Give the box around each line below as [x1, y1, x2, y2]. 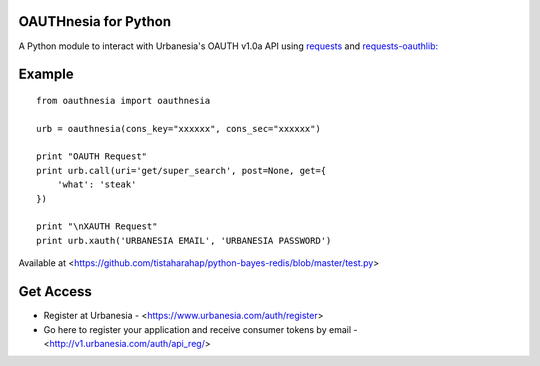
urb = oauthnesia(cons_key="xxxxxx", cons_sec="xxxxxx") [36, 123, 322, 134]
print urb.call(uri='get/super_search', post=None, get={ [36, 165, 327, 176]
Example [18, 66, 74, 83]
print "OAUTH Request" [36, 151, 148, 162]
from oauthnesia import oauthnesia [36, 95, 211, 106]
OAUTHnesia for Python [18, 13, 172, 30]
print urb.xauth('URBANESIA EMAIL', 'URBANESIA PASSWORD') [36, 235, 332, 246]
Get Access [18, 283, 92, 300]
